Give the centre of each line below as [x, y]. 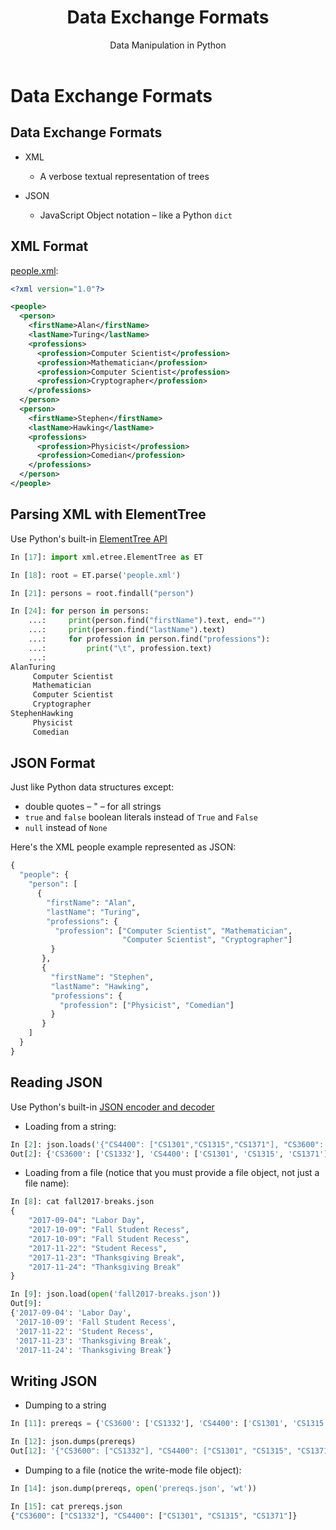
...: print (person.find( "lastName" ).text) [127, 630]
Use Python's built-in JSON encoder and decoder [112, 1107]
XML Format [49, 246]
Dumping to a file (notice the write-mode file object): [133, 1470]
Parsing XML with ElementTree [108, 514]
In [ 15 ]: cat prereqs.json [66, 1506]
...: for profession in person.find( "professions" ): [149, 639]
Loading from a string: [70, 1126]
